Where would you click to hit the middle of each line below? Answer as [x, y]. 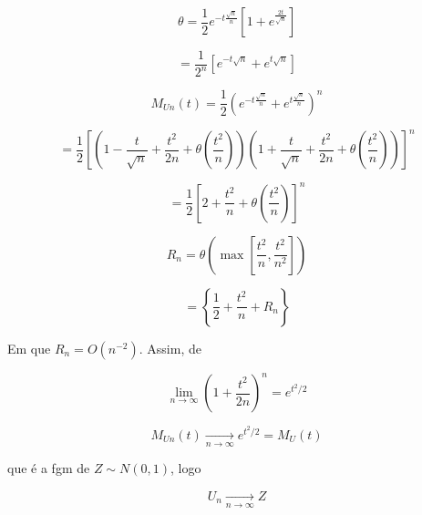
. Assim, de [170, 348]
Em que [29, 348]
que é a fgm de [49, 468]
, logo [185, 468]
